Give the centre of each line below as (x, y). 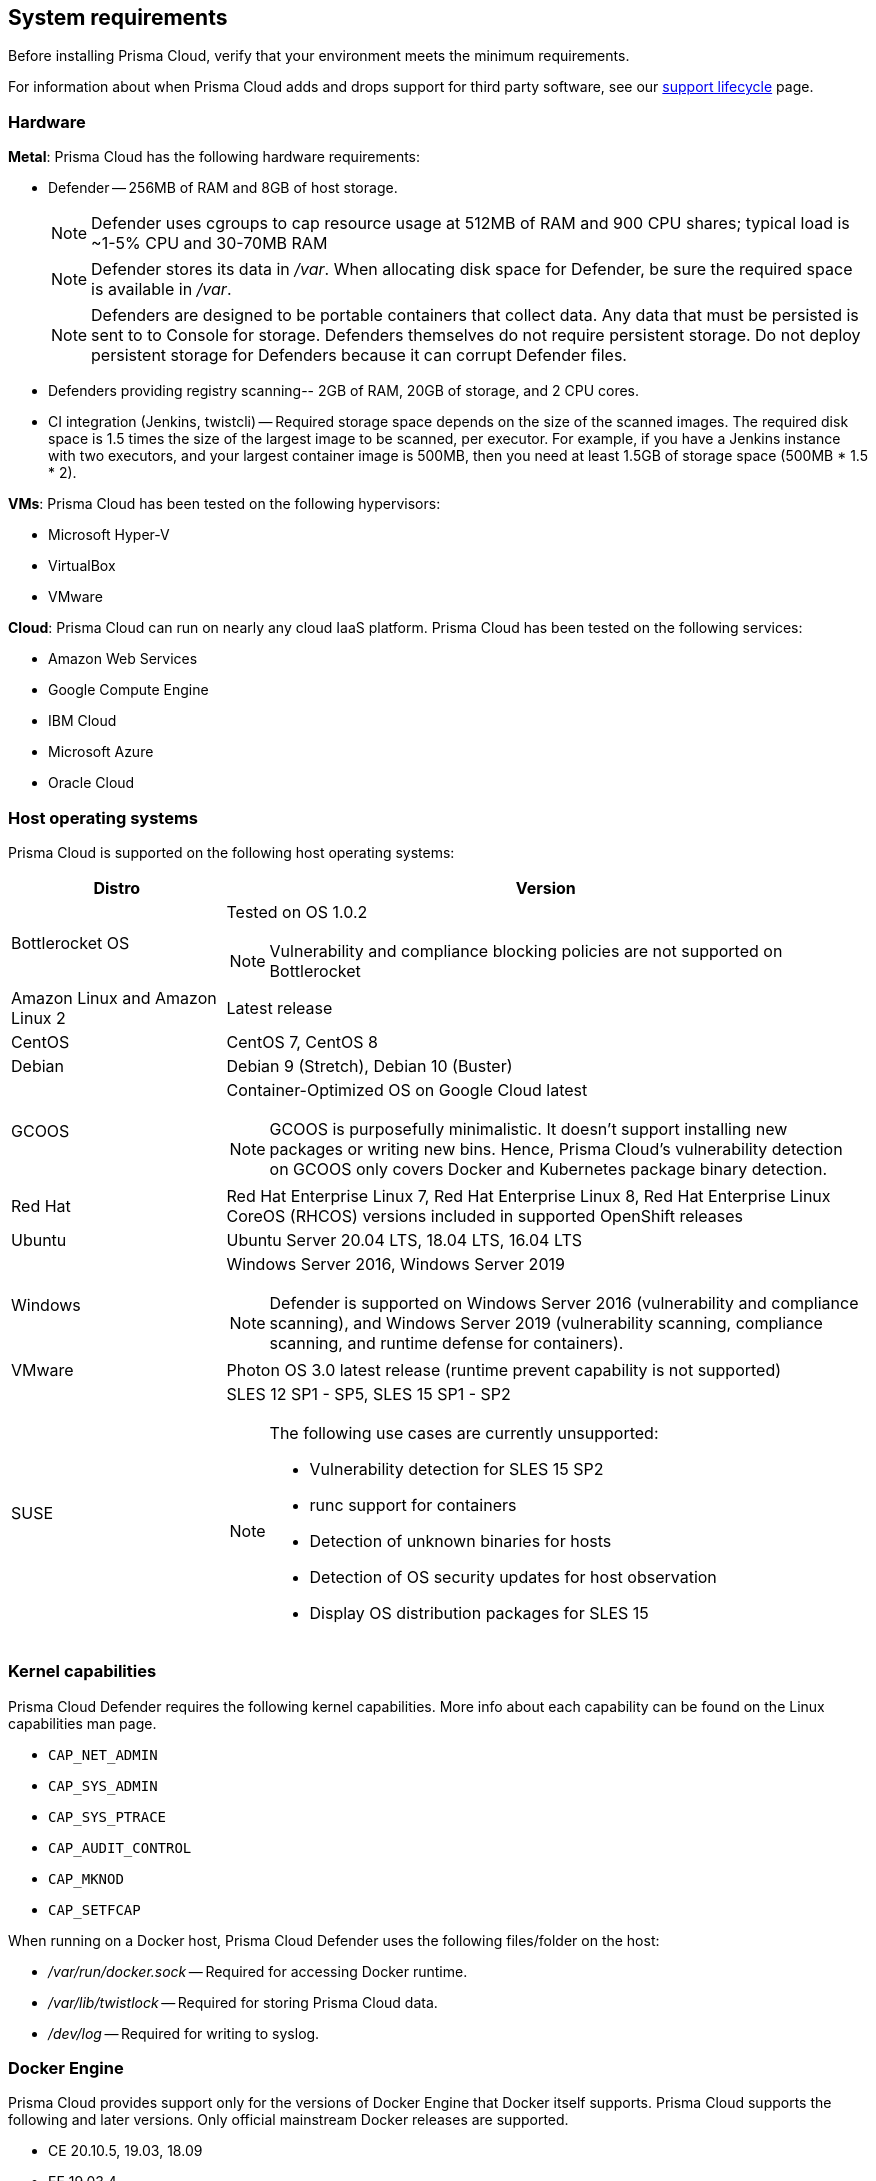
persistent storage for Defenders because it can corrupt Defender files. (359, 355)
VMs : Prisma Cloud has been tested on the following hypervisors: (224, 504)
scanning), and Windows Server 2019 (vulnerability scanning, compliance (546, 1322)
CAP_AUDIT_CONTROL (120, 1847)
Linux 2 (38, 1017)
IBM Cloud (82, 721)
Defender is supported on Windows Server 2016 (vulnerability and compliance (564, 1302)
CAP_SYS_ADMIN (103, 1785)
